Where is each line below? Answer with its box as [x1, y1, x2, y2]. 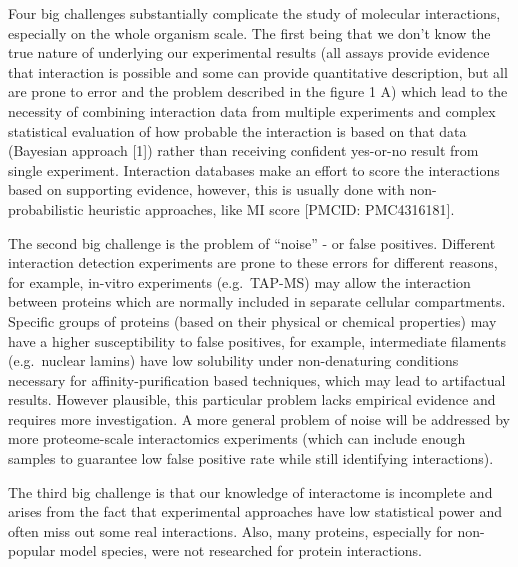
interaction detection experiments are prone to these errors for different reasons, [8, 252, 498, 273]
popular [8, 540, 56, 561]
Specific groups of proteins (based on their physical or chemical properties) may [8, 310, 497, 331]
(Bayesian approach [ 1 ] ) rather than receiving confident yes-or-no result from [8, 140, 479, 161]
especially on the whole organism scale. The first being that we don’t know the [8, 22, 491, 43]
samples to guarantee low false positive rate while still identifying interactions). [8, 448, 494, 469]
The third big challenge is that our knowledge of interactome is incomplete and [8, 481, 493, 502]
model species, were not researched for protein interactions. [59, 540, 422, 561]
